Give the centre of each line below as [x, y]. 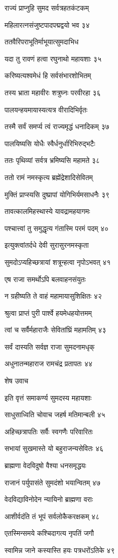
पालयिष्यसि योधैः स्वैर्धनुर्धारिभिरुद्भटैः [50, 143]
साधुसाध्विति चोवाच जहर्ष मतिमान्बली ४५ [55, 414]
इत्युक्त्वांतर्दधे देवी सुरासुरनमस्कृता [47, 245]
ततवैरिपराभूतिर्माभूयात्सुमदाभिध [42, 42]
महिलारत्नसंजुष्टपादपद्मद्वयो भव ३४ [47, 24]
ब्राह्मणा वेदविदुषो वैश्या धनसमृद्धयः [45, 465]
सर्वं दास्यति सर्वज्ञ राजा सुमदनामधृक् [50, 346]
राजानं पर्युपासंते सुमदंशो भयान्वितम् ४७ [52, 482]
